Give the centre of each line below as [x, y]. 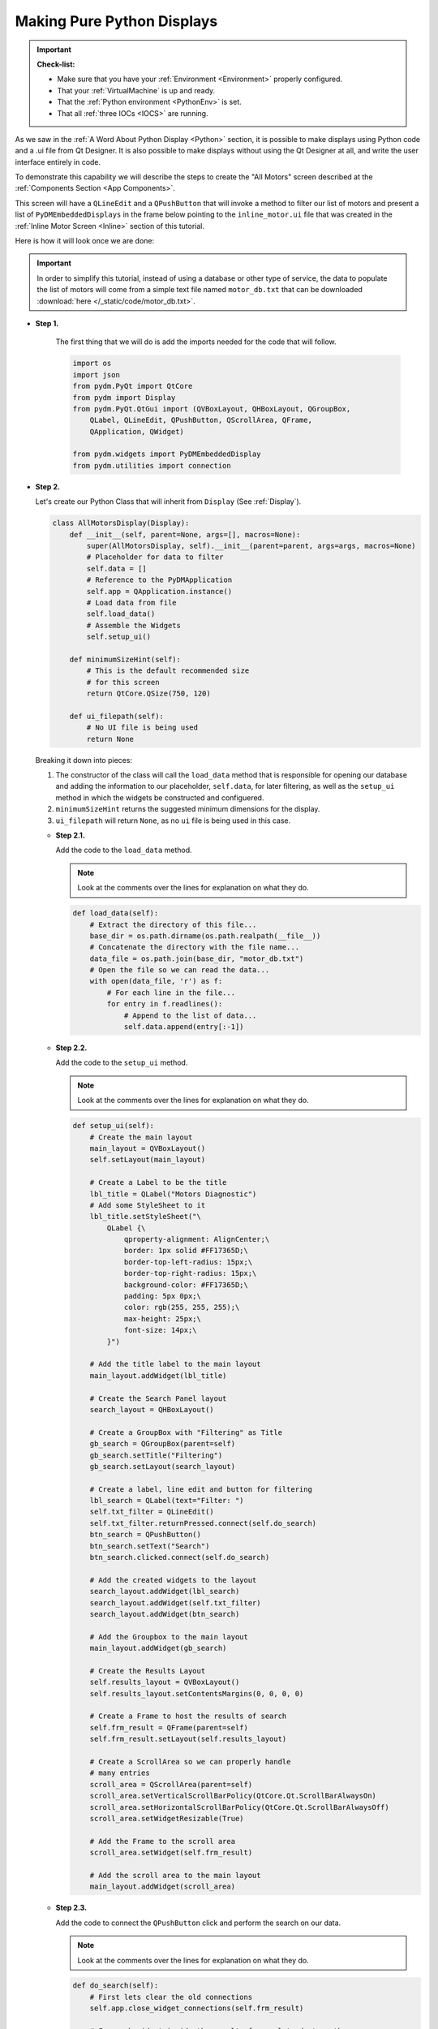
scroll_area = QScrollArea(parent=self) [171, 1784]
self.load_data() [121, 614]
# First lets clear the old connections [171, 1997]
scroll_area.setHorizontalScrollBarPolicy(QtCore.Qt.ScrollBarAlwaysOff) [239, 1807]
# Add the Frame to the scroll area [162, 1841]
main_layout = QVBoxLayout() [148, 1148]
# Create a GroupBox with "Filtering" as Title [186, 1432]
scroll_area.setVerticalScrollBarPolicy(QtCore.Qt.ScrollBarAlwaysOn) [233, 1796]
